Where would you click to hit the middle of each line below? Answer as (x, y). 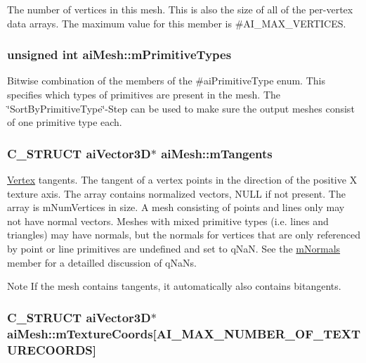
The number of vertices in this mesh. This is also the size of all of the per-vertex (180, 9)
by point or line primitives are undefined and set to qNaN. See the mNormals (174, 248)
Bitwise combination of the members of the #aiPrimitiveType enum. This (166, 81)
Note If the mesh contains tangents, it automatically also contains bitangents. (174, 286)
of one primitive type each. (65, 122)
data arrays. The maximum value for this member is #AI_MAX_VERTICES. (177, 23)
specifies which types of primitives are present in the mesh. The (144, 94)
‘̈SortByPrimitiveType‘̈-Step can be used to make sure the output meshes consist (181, 108)
